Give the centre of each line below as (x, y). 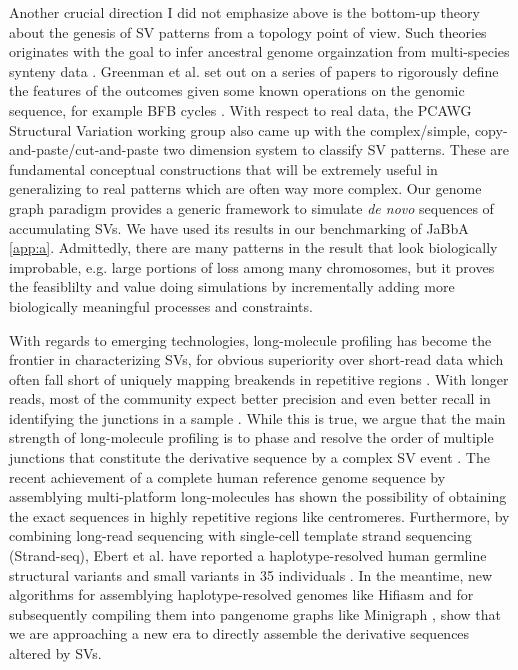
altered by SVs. (55, 653)
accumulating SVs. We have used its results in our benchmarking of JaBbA (239, 227)
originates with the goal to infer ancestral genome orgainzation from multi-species (259, 51)
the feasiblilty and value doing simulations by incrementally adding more (232, 286)
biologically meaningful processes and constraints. (161, 305)
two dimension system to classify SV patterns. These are (336, 149)
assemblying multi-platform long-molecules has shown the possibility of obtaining (258, 496)
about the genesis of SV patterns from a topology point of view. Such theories (248, 31)
